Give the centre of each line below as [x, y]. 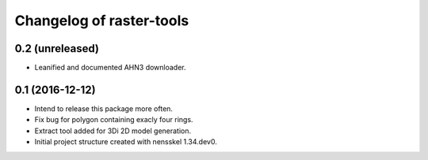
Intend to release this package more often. [104, 108]
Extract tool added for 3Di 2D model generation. [113, 131]
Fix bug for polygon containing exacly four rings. [114, 120]
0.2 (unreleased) [57, 48]
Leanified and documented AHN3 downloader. [110, 68]
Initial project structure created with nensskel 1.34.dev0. [126, 142]
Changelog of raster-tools [102, 20]
